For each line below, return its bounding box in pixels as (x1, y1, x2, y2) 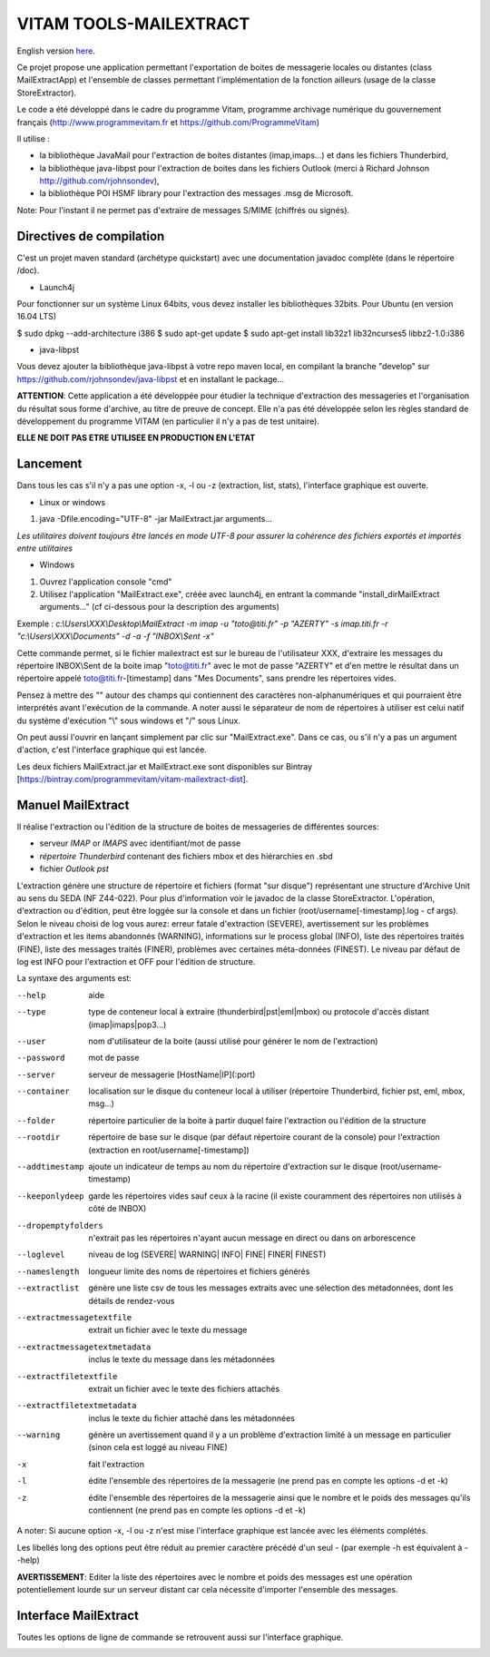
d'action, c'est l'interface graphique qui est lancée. (16, 744, 208, 755)
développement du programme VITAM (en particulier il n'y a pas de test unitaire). (16, 416, 319, 427)
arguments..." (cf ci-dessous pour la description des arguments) (39, 602, 280, 613)
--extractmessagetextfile (16, 1312, 132, 1322)
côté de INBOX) (88, 1203, 147, 1214)
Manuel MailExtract (16, 797, 130, 812)
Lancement (16, 456, 83, 472)
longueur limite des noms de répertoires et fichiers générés (88, 1266, 310, 1277)
